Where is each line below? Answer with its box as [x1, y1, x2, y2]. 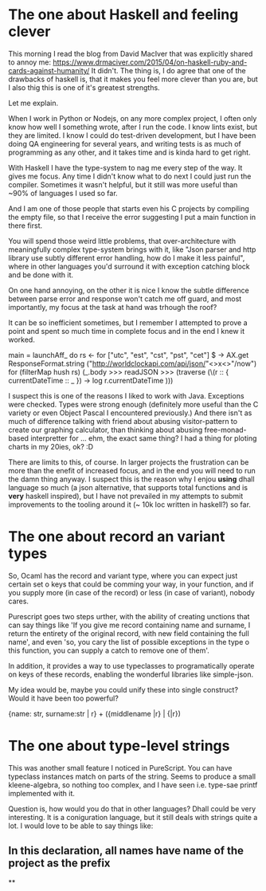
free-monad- [204, 425, 247, 434]
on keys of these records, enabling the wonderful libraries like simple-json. [8, 669, 254, 679]
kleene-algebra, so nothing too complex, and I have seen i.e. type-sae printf [8, 779, 258, 790]
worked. [8, 335, 36, 344]
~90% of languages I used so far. [8, 188, 118, 198]
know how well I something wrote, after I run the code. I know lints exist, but [8, 122, 257, 131]
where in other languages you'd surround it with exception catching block [8, 261, 250, 271]
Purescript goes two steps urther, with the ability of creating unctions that [8, 611, 250, 621]
